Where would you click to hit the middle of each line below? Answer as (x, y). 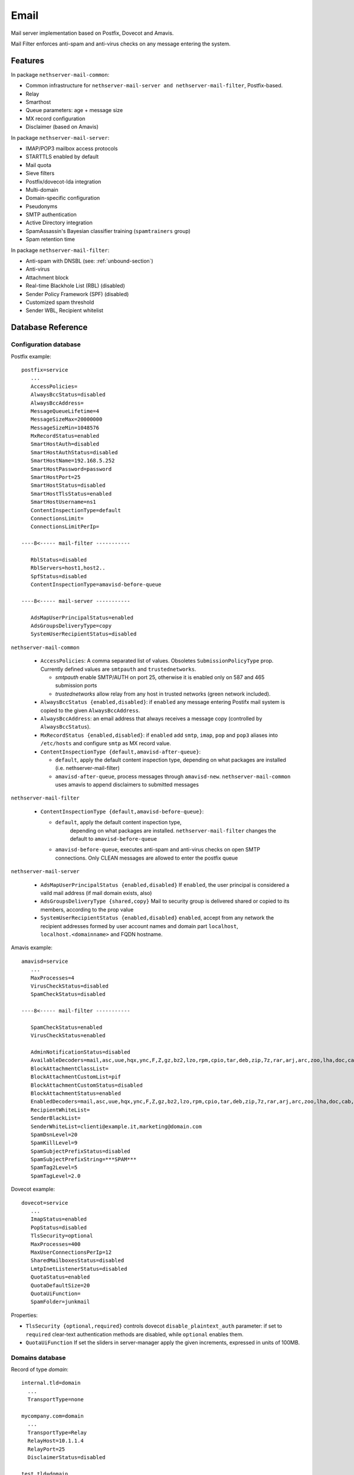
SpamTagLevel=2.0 (55, 1176)
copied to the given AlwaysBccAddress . (90, 710)
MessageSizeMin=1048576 (65, 427)
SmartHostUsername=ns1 (63, 502)
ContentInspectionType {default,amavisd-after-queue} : (120, 752)
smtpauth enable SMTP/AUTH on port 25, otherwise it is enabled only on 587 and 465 (160, 677)
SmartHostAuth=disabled (65, 444)
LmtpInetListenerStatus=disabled (79, 1269)
